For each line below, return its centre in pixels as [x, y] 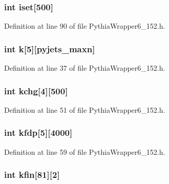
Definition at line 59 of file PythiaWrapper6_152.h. [85, 151]
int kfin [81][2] [32, 175]
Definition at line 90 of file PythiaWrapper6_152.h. [85, 26]
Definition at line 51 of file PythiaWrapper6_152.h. [85, 109]
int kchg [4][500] [36, 90]
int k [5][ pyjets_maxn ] [50, 48]
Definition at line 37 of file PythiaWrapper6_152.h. [85, 68]
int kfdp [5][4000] [38, 132]
